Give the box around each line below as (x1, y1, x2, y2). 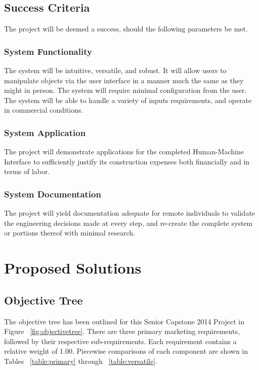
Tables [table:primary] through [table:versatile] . (4, 355, 157, 366)
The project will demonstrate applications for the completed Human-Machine (4, 146, 244, 157)
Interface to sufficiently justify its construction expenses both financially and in (4, 156, 250, 166)
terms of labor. (4, 166, 50, 177)
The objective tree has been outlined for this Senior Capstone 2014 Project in (4, 316, 245, 326)
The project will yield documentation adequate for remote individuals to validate (4, 208, 255, 218)
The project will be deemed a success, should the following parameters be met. (4, 23, 248, 34)
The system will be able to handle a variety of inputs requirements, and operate (4, 94, 252, 105)
